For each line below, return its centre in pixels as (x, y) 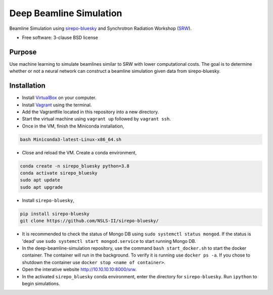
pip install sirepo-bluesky (55, 214)
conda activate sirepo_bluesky (59, 173)
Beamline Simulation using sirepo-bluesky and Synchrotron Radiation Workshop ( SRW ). (101, 28)
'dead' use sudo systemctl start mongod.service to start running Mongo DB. (109, 241)
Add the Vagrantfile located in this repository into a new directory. (90, 112)
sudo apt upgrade (41, 187)
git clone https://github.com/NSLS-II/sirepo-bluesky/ (89, 221)
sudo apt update (40, 180)
